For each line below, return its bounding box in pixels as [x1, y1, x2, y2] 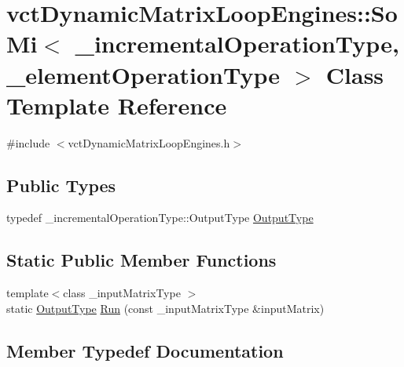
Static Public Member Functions [6, 248, 277, 272]
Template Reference [6, 89, 227, 121]
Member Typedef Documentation [6, 338, 284, 362]
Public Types [6, 173, 116, 197]
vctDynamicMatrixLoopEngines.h [68, 134, 230, 151]
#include [6, 134, 50, 151]
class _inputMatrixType [63, 285, 181, 301]
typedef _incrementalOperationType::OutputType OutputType [6, 209, 314, 226]
